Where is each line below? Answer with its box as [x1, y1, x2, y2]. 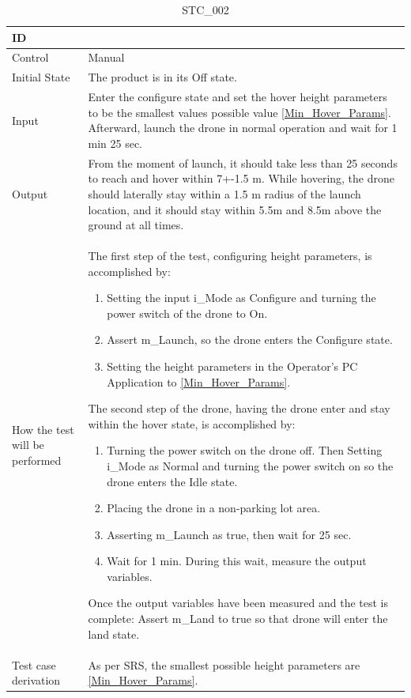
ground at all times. [88, 217, 184, 233]
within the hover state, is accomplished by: [88, 415, 296, 432]
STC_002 [182, 2, 229, 17]
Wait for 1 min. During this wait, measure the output [107, 553, 367, 569]
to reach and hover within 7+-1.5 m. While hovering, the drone [88, 170, 395, 187]
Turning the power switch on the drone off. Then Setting [107, 442, 383, 458]
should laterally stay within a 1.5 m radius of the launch [88, 185, 361, 202]
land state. [88, 625, 140, 642]
